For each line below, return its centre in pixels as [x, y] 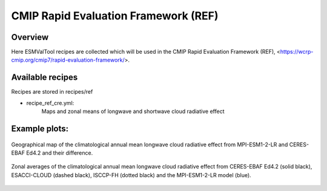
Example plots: [40, 128]
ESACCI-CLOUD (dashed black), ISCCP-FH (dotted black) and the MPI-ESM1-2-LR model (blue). [131, 175]
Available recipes [45, 78]
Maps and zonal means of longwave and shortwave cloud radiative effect [133, 111]
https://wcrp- [297, 52]
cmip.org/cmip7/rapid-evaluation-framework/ [68, 60]
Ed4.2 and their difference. [60, 153]
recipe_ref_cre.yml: [50, 103]
